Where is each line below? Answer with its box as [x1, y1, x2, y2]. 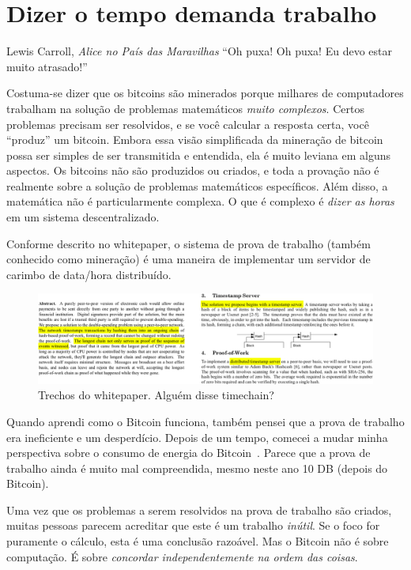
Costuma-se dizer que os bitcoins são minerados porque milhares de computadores [6, 85, 404, 101]
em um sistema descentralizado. [6, 209, 160, 225]
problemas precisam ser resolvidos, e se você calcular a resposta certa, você [6, 115, 369, 132]
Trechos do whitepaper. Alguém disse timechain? [38, 387, 274, 403]
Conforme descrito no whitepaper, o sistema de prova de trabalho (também [6, 235, 371, 251]
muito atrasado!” [6, 58, 88, 74]
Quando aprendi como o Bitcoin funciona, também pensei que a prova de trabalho [6, 413, 405, 429]
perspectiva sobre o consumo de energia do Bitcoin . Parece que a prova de [6, 444, 371, 461]
